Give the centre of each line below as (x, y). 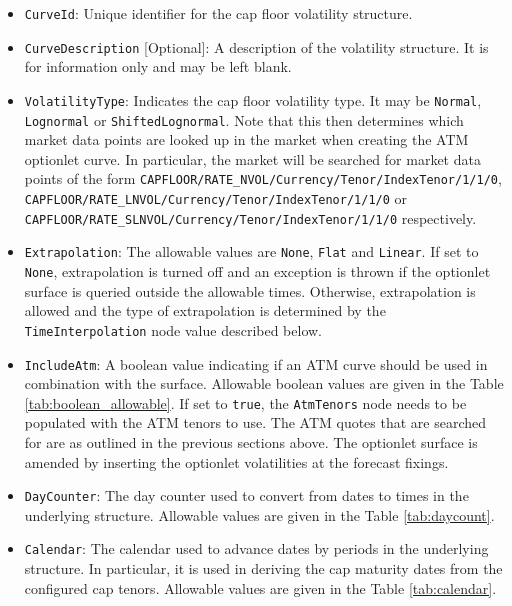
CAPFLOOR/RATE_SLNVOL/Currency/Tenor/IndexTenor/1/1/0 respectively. (250, 217)
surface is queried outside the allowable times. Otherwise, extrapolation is (250, 290)
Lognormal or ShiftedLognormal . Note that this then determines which (244, 119)
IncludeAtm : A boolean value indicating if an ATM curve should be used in (256, 363)
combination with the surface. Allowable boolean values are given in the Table (264, 383)
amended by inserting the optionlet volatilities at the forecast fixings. (236, 461)
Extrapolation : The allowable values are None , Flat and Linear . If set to (251, 251)
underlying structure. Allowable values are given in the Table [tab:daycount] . (259, 514)
